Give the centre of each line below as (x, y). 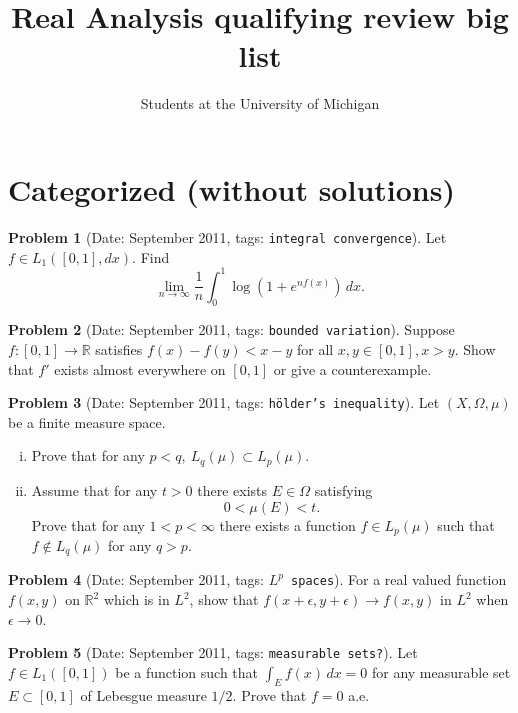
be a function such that (187, 671)
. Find (151, 256)
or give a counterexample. (352, 368)
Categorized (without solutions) (231, 188)
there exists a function (287, 524)
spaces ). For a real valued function (399, 579)
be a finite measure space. (87, 421)
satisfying (343, 489)
